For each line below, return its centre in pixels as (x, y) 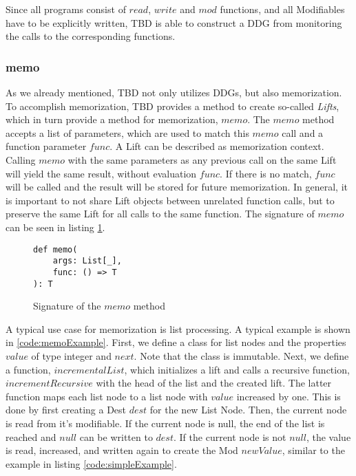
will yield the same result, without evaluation (101, 173)
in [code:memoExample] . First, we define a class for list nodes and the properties (176, 342)
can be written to (116, 436)
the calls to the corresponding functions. (91, 36)
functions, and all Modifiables (282, 9)
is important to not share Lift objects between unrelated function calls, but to (170, 200)
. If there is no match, (266, 173)
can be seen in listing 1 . (55, 227)
